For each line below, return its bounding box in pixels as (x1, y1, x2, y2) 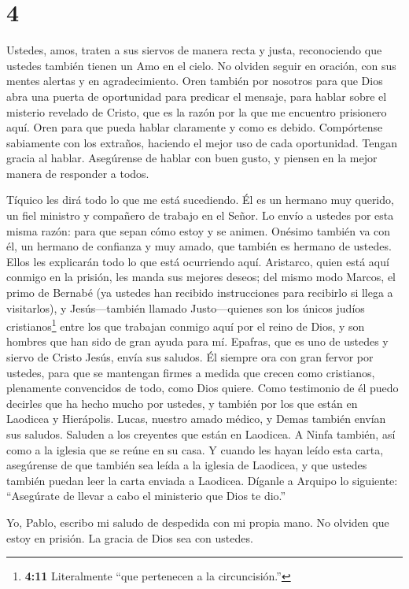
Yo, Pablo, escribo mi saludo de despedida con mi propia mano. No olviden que (6, 514, 389, 530)
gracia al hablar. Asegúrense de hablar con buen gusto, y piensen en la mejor (6, 150, 378, 166)
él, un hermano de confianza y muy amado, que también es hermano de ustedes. (6, 238, 392, 254)
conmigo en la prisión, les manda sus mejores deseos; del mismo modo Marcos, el (6, 269, 396, 285)
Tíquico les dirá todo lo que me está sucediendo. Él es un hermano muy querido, (6, 191, 394, 208)
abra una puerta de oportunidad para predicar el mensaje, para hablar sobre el (6, 87, 387, 104)
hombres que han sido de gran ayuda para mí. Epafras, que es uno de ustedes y (6, 333, 389, 350)
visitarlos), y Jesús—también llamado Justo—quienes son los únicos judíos (6, 299, 365, 316)
